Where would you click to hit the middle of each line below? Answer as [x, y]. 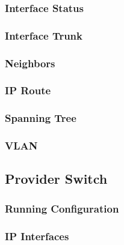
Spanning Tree [41, 118]
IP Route [28, 90]
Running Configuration [62, 208]
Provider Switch [56, 179]
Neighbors [30, 63]
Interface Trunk [44, 35]
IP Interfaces [37, 236]
